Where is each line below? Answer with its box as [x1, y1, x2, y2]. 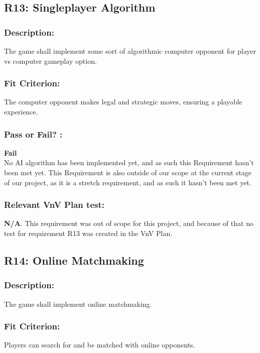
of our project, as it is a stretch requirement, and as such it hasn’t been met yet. [4, 177, 251, 187]
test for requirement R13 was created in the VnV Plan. [4, 228, 173, 238]
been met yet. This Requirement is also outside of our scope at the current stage [4, 167, 252, 177]
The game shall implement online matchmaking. [4, 298, 152, 309]
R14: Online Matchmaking [4, 252, 144, 268]
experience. [4, 106, 38, 116]
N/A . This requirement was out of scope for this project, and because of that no [4, 218, 253, 228]
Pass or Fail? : [4, 128, 63, 140]
